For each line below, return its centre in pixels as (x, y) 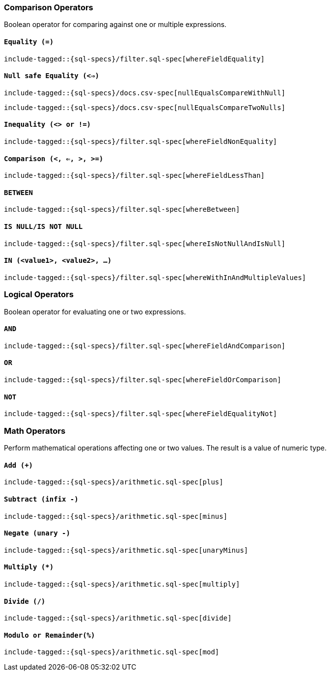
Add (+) (19, 465)
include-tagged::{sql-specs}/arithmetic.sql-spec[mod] (112, 652)
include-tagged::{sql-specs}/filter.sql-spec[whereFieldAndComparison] (145, 346)
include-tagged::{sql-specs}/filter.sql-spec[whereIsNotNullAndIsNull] (145, 243)
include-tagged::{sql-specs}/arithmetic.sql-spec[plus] (114, 482)
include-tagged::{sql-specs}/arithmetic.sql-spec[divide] (118, 618)
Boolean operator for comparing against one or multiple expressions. (115, 25)
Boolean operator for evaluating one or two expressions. (95, 311)
